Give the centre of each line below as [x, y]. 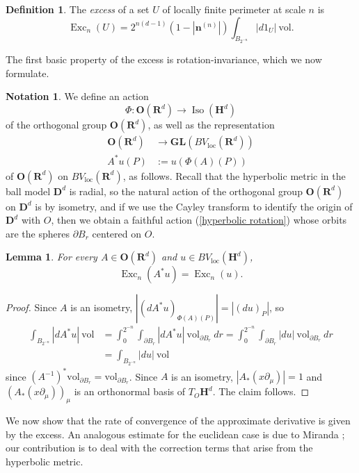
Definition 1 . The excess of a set [78, 9]
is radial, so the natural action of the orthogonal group [186, 191]
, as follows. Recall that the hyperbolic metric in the [234, 175]
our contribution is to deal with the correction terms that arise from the [159, 448]
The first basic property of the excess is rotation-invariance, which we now [164, 59]
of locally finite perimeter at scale [234, 9]
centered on [117, 233]
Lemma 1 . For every [51, 257]
